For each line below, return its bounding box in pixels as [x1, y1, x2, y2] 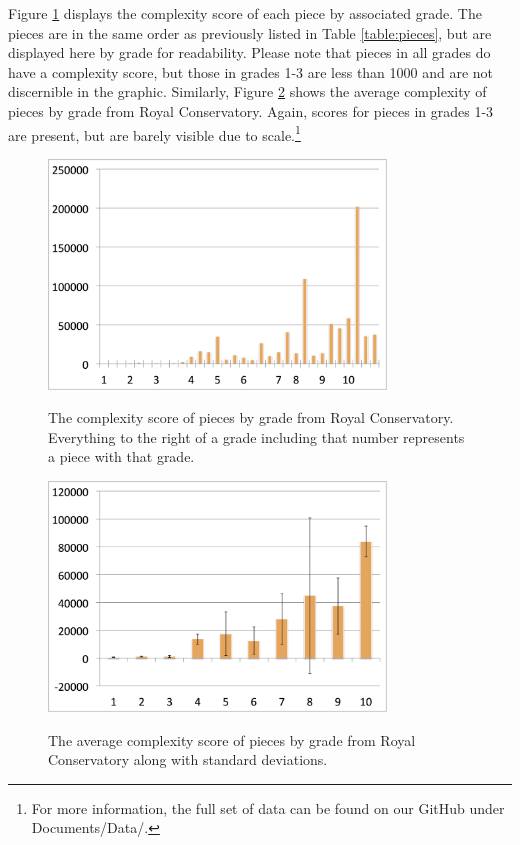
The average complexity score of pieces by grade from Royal [48, 729, 416, 750]
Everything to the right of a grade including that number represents [48, 426, 465, 447]
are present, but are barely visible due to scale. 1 [8, 121, 301, 145]
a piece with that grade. [48, 446, 195, 467]
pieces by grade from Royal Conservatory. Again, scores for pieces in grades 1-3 [8, 100, 494, 121]
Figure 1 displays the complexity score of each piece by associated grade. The [8, 3, 482, 23]
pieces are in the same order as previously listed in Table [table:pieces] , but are [8, 22, 492, 43]
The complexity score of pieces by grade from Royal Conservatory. [48, 407, 454, 428]
